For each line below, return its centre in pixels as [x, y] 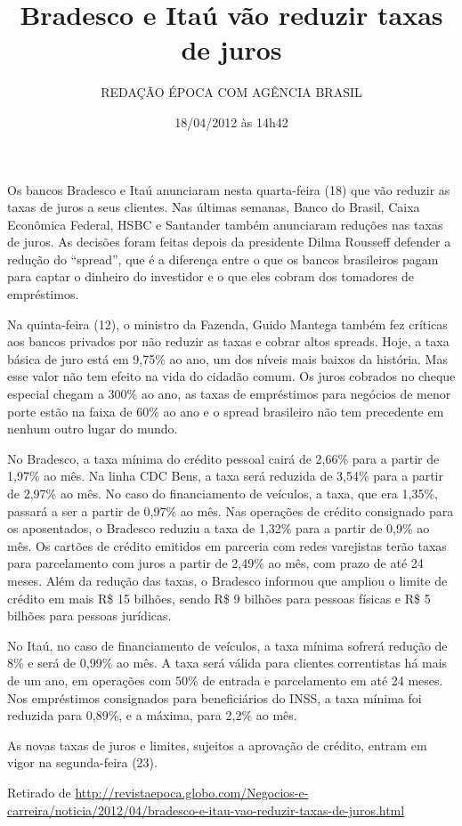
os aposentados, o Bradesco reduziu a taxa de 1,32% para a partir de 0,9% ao [219, 528]
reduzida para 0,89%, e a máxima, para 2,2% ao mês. [152, 715]
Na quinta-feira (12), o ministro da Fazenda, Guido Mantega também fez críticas [227, 324]
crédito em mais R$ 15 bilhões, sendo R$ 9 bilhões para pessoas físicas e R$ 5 [219, 598]
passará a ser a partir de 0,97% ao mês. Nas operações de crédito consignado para [231, 510]
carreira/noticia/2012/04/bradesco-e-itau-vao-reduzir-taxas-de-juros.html [206, 810]
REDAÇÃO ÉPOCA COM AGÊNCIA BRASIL [231, 92]
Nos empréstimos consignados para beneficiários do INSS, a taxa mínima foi [215, 697]
